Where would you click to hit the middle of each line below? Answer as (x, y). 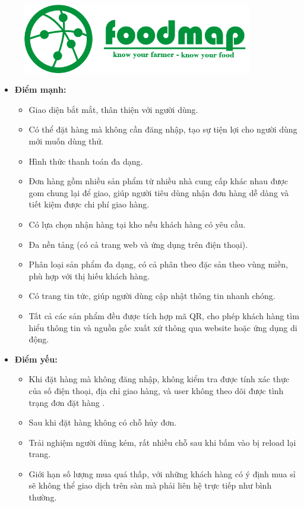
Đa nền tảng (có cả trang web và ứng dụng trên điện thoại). (138, 244)
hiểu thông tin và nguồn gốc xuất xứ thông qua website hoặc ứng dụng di (163, 327)
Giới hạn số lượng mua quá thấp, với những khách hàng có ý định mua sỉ (162, 473)
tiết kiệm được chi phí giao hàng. (89, 204)
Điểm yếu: (36, 359)
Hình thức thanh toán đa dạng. (86, 161)
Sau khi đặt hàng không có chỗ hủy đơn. (103, 422)
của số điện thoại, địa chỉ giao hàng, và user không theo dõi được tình (156, 390)
